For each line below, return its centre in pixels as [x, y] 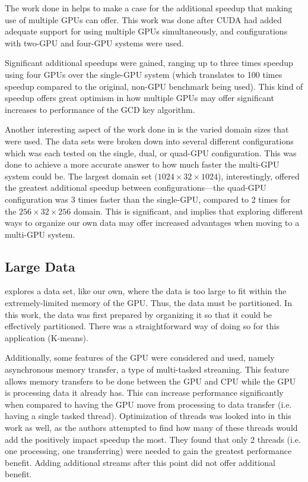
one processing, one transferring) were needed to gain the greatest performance [148, 451]
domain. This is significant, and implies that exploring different [188, 211]
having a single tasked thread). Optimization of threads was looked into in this [148, 416]
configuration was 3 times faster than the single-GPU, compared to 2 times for [148, 199]
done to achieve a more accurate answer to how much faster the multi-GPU [142, 164]
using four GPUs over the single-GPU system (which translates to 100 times [144, 74]
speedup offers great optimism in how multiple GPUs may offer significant [139, 98]
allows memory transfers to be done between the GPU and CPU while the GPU [150, 381]
